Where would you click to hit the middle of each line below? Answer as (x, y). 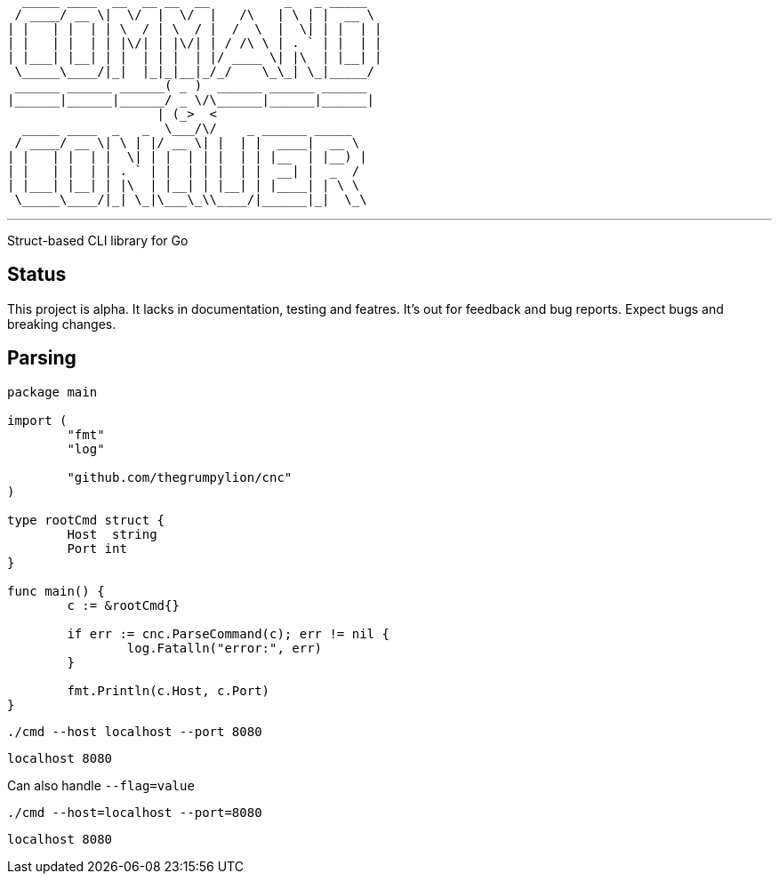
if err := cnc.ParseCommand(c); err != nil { (228, 633)
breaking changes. (62, 324)
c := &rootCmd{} (123, 605)
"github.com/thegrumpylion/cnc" (180, 477)
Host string (112, 534)
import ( (37, 420)
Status (37, 275)
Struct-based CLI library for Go (98, 240)
